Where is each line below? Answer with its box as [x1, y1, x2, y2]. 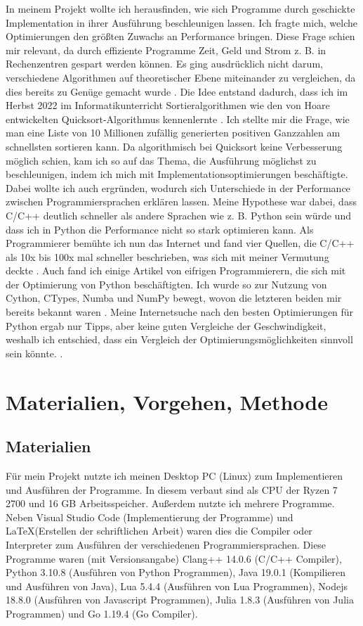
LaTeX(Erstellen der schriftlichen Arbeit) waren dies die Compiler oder [6, 523, 312, 538]
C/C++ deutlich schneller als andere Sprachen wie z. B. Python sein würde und [6, 207, 351, 222]
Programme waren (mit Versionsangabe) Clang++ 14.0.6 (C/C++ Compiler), [6, 551, 342, 566]
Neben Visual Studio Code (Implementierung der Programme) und [6, 509, 293, 524]
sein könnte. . [6, 345, 63, 360]
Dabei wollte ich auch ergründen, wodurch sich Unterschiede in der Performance [6, 180, 350, 195]
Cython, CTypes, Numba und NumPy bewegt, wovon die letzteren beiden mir [6, 290, 342, 305]
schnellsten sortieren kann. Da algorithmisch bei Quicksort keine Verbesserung [6, 139, 343, 153]
